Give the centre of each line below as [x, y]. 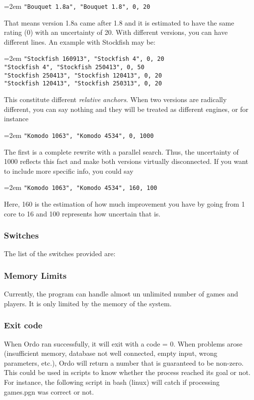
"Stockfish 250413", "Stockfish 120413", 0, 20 [83, 75]
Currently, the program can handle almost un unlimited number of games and [121, 294]
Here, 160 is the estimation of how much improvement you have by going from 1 [125, 203]
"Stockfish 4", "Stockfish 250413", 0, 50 [74, 67]
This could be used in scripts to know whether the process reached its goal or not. [127, 372]
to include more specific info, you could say [69, 171]
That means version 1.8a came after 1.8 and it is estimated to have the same [119, 22]
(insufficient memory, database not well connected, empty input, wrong [111, 353]
